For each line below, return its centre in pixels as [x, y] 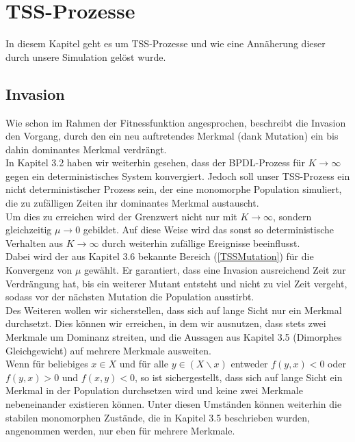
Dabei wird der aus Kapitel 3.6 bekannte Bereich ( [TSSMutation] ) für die [160, 256]
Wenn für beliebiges [47, 364]
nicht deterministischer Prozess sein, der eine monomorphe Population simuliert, [174, 189]
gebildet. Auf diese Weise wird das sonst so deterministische [208, 230]
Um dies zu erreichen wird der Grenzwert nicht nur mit [121, 216]
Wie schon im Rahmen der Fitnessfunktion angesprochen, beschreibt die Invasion [176, 122]
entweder [249, 364]
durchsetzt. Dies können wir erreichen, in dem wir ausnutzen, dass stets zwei [166, 323]
